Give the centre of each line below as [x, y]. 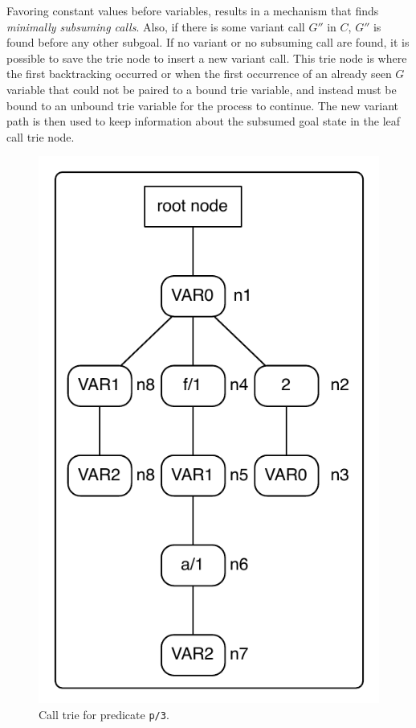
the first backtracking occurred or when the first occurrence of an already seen [199, 74]
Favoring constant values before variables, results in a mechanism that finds [193, 10]
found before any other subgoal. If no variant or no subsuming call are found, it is [208, 42]
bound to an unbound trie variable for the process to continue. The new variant [203, 105]
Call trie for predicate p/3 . [104, 714]
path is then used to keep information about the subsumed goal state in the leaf [204, 121]
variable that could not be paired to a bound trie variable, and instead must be [202, 89]
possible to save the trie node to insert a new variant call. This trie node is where [207, 58]
